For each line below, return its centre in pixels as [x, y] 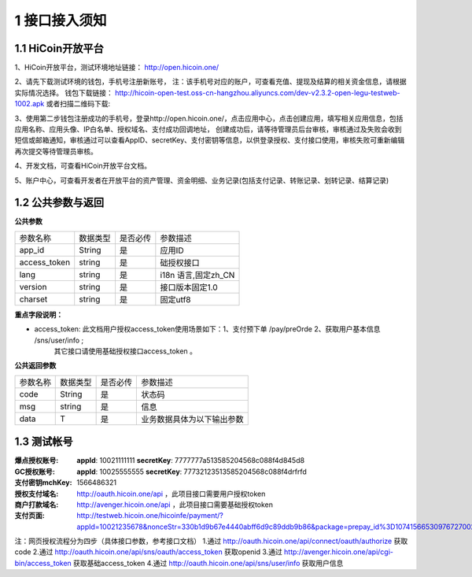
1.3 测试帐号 [44, 442]
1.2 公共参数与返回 [59, 203]
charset [33, 299]
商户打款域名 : [37, 505]
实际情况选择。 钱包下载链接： [64, 92]
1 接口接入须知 [61, 20]
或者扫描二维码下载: [78, 104]
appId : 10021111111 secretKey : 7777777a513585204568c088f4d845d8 [191, 460]
